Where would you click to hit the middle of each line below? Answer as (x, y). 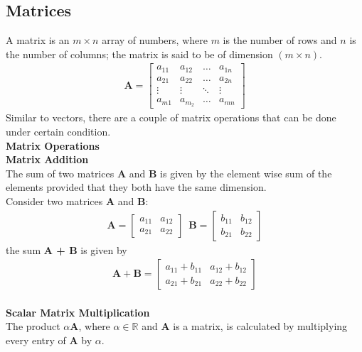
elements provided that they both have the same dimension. (136, 187)
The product (33, 326)
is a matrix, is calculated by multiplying (260, 326)
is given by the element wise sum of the (246, 173)
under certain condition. (58, 131)
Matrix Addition (47, 159)
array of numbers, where (155, 40)
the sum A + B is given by (66, 249)
